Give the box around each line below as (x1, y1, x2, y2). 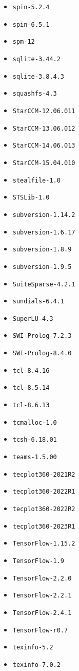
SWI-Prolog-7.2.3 (12, 332, 72, 340)
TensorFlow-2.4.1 (12, 609, 72, 616)
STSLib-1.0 (12, 194, 50, 202)
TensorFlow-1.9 (12, 557, 65, 565)
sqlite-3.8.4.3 (12, 72, 65, 80)
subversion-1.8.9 (12, 246, 72, 253)
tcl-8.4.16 (12, 367, 50, 374)
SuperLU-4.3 (12, 315, 53, 322)
